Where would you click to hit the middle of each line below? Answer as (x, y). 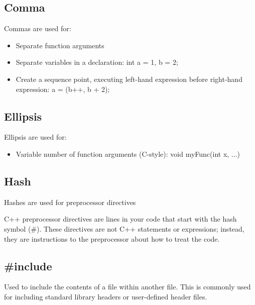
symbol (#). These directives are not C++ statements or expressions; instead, (124, 228)
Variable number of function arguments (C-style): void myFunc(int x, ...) (128, 154)
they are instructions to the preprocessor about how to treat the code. (112, 238)
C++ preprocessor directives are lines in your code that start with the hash (120, 219)
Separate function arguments (60, 45)
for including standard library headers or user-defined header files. (106, 296)
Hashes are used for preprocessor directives (70, 202)
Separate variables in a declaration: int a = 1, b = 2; (97, 62)
